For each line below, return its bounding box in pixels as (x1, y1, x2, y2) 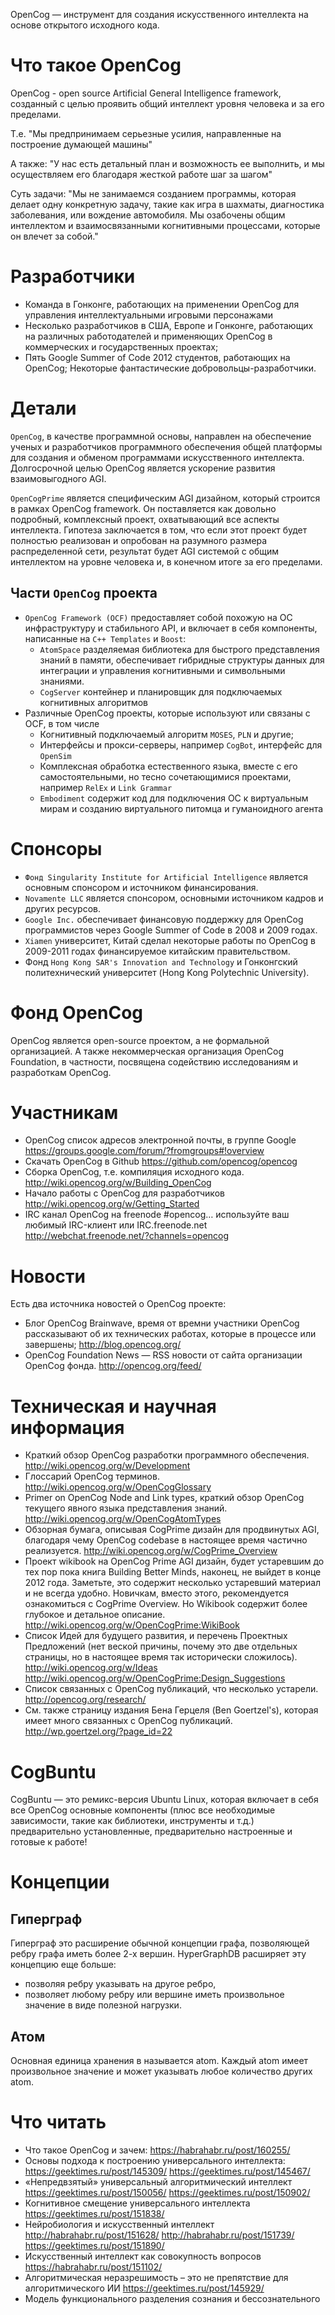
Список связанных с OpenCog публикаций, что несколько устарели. (24, 1683, 319, 1695)
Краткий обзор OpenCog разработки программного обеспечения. (24, 1449, 310, 1461)
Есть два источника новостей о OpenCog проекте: (10, 1298, 227, 1310)
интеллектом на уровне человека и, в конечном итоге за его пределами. (10, 555, 323, 568)
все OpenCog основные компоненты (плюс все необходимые (10, 1804, 276, 1816)
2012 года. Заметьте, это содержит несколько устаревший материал (24, 1577, 322, 1589)
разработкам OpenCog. (10, 1066, 112, 1078)
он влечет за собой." (10, 230, 99, 242)
